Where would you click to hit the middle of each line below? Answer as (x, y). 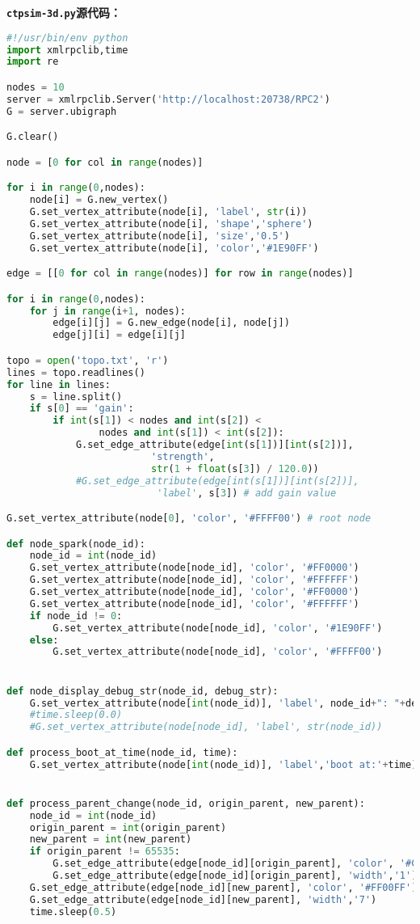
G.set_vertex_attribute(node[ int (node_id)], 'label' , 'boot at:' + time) (223, 764)
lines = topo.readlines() (76, 372)
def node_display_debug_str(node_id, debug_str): (143, 691)
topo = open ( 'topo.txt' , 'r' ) (88, 360)
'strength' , (183, 456)
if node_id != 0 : (76, 616)
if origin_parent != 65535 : (105, 852)
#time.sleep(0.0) (76, 715)
